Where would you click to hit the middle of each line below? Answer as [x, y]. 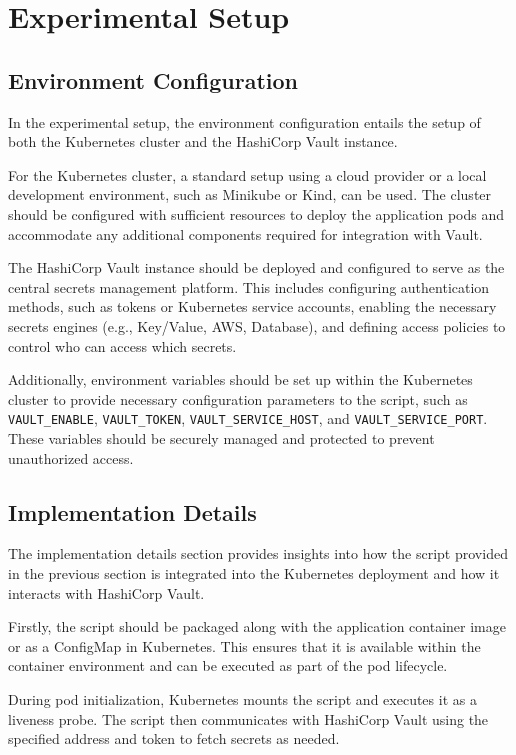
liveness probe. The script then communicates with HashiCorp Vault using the [248, 718]
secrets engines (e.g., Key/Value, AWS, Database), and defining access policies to [257, 325]
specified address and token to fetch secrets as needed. [174, 738]
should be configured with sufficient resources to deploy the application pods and [256, 213]
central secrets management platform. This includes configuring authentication [249, 286]
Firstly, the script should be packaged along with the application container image [257, 626]
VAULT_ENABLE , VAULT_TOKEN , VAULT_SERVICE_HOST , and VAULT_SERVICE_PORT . [248, 418]
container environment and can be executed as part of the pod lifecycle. [228, 665]
